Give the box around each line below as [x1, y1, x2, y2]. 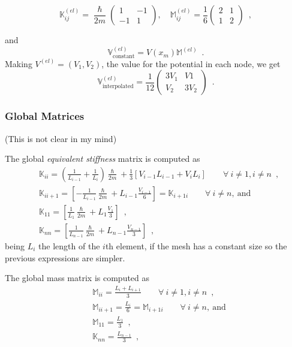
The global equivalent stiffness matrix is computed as [5, 152, 200, 165]
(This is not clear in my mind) [5, 132, 117, 144]
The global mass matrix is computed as [5, 271, 150, 284]
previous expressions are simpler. [5, 251, 125, 264]
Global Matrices [5, 108, 85, 123]
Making [5, 57, 32, 70]
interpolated [102, 83, 134, 89]
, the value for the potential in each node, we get [101, 57, 281, 70]
